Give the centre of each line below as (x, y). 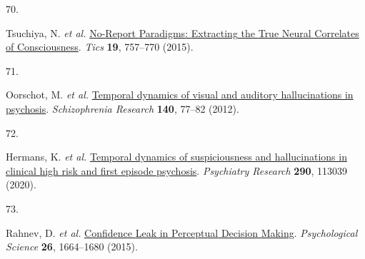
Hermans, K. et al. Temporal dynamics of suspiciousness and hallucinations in (176, 157)
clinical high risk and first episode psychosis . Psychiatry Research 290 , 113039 (177, 170)
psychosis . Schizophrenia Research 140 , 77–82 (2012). (122, 108)
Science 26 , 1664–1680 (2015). (72, 247)
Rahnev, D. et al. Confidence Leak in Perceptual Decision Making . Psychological (182, 232)
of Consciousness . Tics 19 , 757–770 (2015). (100, 47)
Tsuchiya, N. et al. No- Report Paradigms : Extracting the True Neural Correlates (182, 32)
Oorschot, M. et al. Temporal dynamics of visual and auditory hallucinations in (180, 95)
